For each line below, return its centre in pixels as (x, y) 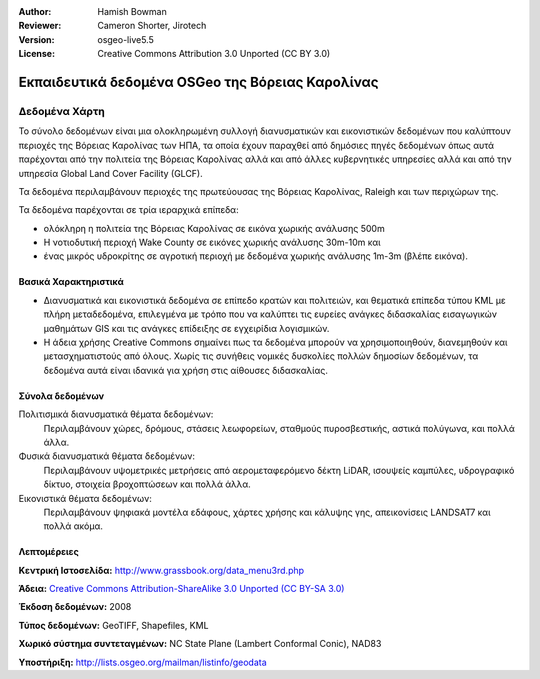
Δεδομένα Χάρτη (61, 111)
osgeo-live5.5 (125, 39)
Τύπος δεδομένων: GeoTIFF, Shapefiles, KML (113, 625)
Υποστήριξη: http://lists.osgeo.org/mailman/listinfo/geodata (142, 662)
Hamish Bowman (132, 11)
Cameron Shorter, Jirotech (152, 26)
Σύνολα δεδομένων (61, 396)
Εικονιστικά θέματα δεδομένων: (85, 498)
